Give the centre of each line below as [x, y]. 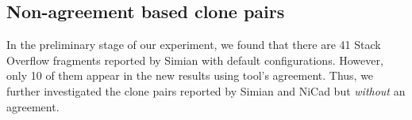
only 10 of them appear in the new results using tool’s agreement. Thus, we [190, 75]
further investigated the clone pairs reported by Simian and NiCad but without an [206, 90]
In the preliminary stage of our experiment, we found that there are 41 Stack [194, 45]
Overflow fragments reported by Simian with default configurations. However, [195, 60]
